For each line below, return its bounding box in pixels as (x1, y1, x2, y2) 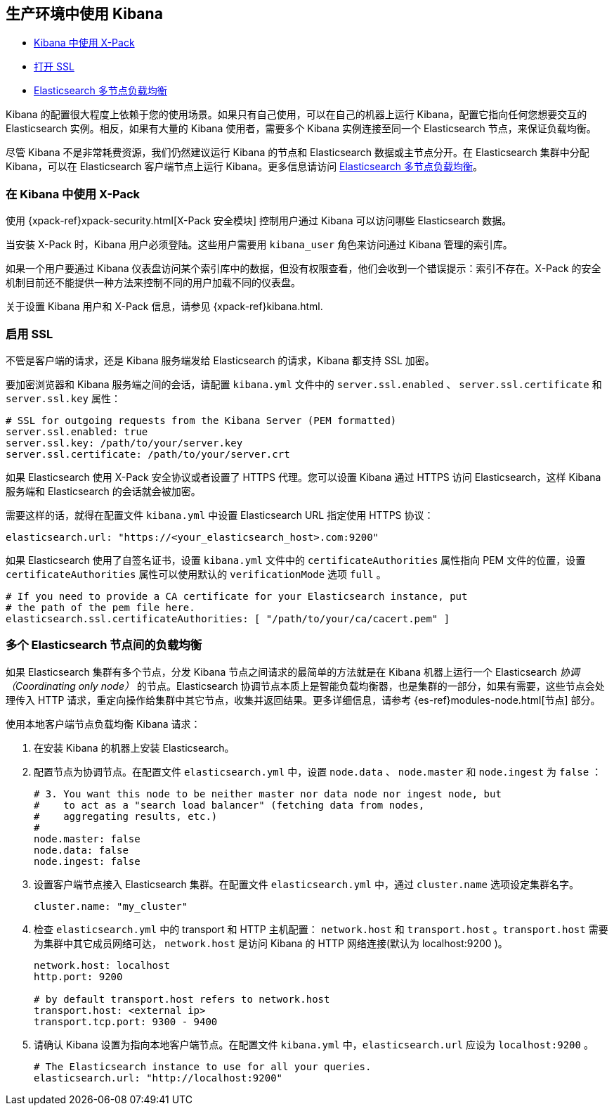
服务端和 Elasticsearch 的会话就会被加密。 (6, 484, 201, 497)
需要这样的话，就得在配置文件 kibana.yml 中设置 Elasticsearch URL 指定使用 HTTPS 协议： (6, 508, 434, 521)
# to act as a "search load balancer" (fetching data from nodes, (34, 799, 425, 811)
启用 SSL (6, 326, 53, 341)
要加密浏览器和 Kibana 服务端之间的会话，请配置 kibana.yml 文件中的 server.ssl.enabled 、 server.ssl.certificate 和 (6, 378, 602, 390)
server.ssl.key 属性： (6, 392, 121, 404)
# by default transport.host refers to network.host (34, 993, 330, 1005)
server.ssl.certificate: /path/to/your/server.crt (6, 448, 290, 460)
